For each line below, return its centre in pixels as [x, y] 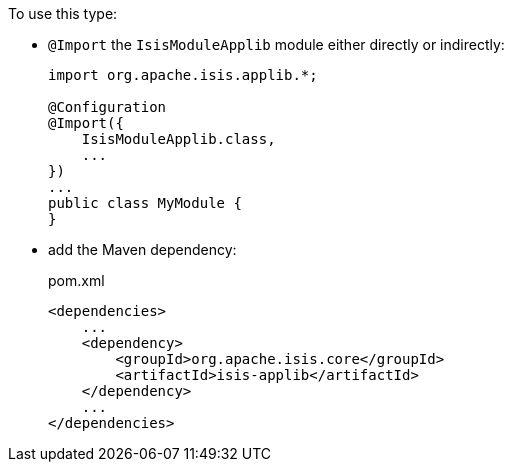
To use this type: [63, 13]
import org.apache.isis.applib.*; [183, 75]
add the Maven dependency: [142, 249]
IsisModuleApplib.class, [178, 139]
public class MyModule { [145, 203]
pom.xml [76, 280]
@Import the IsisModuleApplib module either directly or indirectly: [276, 44]
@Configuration [107, 107]
